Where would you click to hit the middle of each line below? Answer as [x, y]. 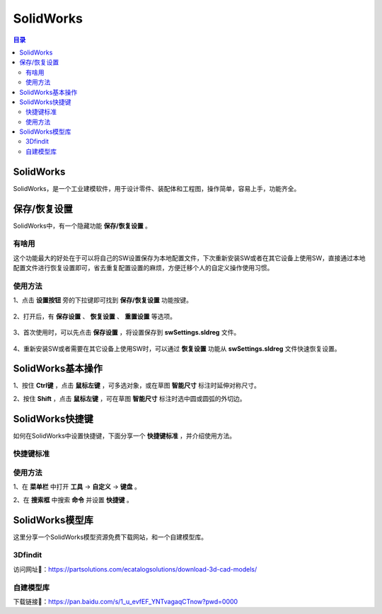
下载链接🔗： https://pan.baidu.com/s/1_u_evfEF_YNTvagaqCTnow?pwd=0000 [126, 601]
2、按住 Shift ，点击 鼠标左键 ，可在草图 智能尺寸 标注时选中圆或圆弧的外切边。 [129, 398]
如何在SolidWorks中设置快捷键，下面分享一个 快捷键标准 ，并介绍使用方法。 [125, 436]
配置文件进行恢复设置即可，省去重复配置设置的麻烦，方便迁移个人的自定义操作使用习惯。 [143, 268]
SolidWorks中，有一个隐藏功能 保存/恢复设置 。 [82, 226]
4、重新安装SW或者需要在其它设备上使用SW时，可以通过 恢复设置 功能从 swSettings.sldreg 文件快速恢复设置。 [177, 348]
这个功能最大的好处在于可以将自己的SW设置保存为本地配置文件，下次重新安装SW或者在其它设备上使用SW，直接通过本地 [189, 257]
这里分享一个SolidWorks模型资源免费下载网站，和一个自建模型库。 [110, 537]
